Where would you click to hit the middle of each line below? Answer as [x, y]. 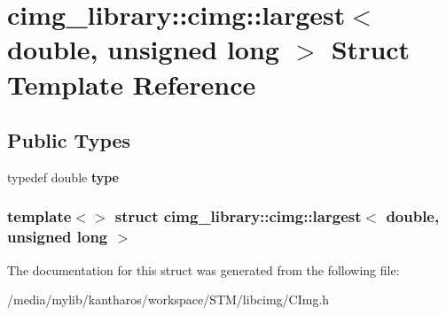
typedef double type [63, 177]
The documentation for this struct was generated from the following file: [203, 269]
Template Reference [132, 84]
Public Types [69, 140]
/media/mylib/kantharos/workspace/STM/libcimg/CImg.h [168, 300]
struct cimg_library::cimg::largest [238, 216]
